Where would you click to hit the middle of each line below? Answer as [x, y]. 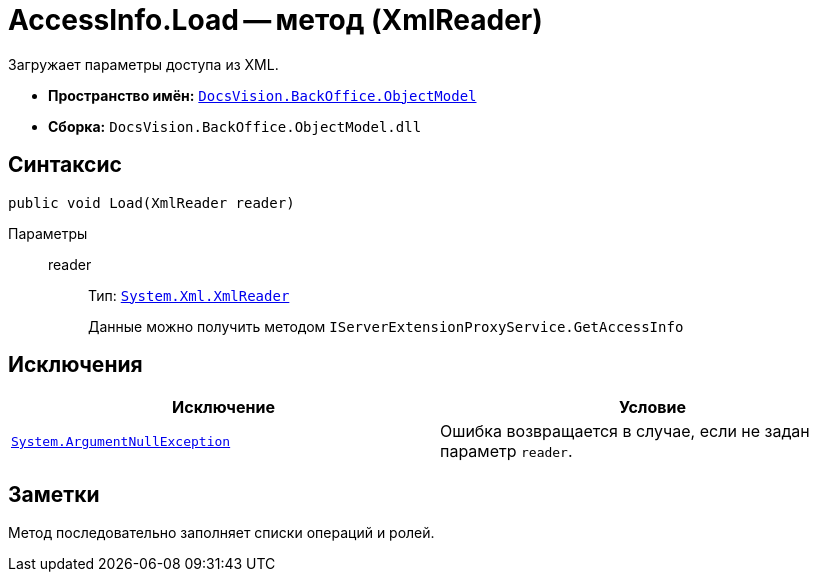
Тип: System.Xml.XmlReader [189, 295]
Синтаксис [65, 165]
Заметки [54, 494]
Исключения [75, 365]
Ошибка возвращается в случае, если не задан [625, 431]
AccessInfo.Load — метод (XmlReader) [275, 20]
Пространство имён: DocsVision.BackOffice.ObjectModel [262, 95]
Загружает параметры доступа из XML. [143, 64]
